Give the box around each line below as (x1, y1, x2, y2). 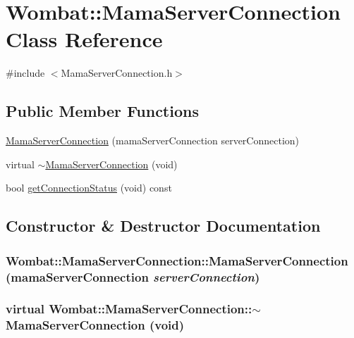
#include (6, 65, 45, 80)
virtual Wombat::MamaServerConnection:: (6, 300, 252, 318)
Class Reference (6, 25, 163, 54)
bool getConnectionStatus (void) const (6, 180, 172, 195)
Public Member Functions (6, 100, 199, 122)
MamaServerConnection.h (61, 65, 173, 80)
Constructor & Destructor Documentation (6, 215, 321, 237)
